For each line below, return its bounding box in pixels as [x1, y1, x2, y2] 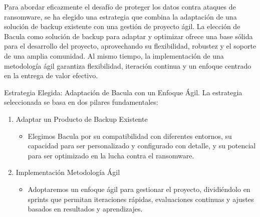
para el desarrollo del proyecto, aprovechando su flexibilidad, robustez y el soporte [4, 41, 256, 51]
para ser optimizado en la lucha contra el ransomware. [28, 150, 194, 160]
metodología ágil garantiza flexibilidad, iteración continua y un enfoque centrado [4, 60, 251, 71]
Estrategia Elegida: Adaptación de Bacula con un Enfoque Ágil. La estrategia [4, 87, 242, 97]
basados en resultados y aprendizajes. [28, 203, 143, 214]
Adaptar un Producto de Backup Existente [16, 113, 148, 124]
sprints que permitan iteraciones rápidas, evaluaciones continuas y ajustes [28, 193, 254, 204]
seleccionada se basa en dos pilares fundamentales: [4, 97, 158, 107]
